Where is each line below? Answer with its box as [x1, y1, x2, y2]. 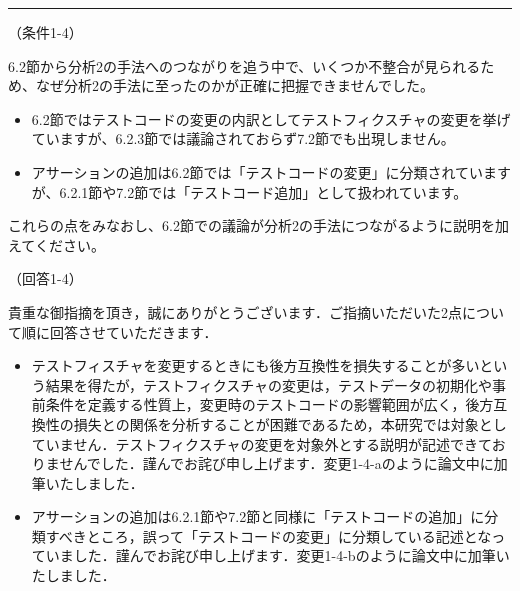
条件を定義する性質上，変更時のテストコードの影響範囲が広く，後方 [45, 394, 494, 415]
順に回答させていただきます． [21, 321, 218, 342]
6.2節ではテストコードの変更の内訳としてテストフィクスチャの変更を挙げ [31, 108, 511, 129]
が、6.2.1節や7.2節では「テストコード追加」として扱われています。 [31, 181, 468, 202]
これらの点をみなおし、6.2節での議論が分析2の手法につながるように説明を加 [8, 215, 509, 236]
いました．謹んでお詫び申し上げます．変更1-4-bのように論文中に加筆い [45, 545, 510, 566]
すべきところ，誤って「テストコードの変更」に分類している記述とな [45, 525, 492, 546]
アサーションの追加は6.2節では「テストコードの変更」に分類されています [31, 161, 511, 182]
